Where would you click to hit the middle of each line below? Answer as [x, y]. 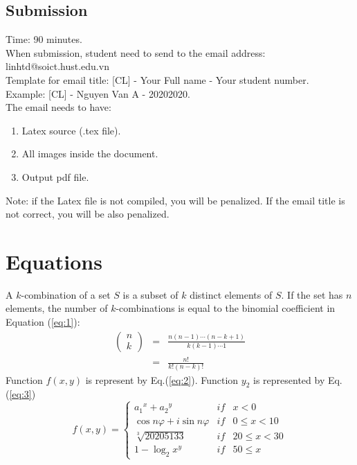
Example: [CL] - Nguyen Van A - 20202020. [98, 93]
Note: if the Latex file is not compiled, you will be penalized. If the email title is [175, 200]
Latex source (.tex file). [71, 130]
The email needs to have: [58, 107]
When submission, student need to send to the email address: [136, 52]
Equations [54, 261]
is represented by [289, 379]
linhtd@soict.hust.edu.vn [57, 66]
